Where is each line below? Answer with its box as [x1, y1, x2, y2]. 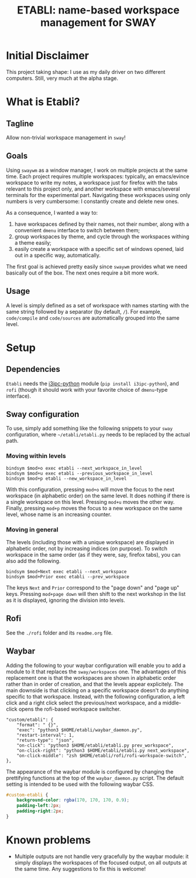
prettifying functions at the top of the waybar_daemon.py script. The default [6, 774, 184, 781]
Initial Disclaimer [6, 49, 90, 62]
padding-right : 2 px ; [16, 808, 64, 814]
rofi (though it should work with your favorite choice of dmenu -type [6, 386, 168, 393]
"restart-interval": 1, [16, 732, 75, 738]
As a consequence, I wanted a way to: [6, 209, 98, 216]
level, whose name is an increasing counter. [6, 511, 112, 518]
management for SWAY [40, 16, 157, 29]
